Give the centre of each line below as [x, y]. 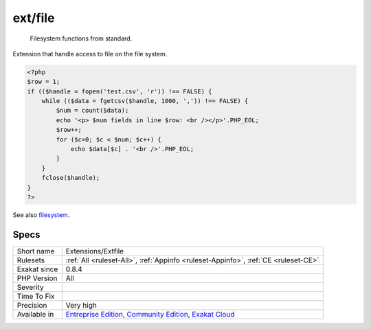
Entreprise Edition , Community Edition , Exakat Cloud [150, 314]
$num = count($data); [92, 111]
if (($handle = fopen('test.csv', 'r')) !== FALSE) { [120, 91]
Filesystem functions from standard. [81, 38]
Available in [35, 314]
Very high [81, 305]
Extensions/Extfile [94, 251]
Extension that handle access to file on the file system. [90, 54]
